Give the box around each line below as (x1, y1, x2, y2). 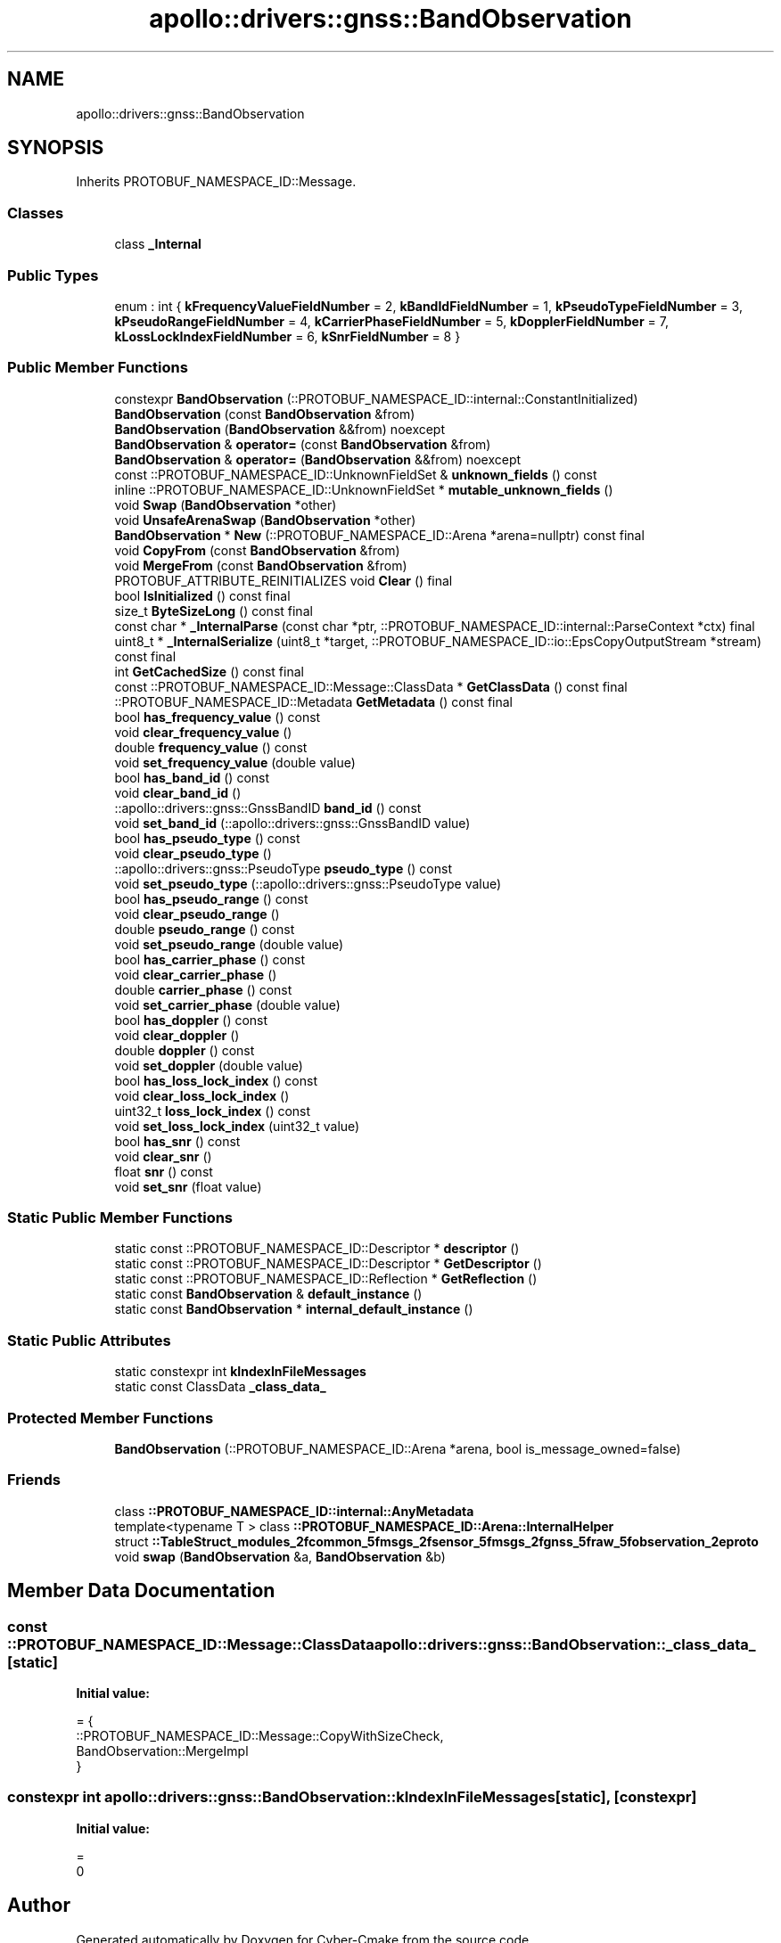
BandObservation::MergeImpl (76, 1742, 249, 1759)
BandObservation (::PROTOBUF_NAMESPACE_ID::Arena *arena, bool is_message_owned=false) (114, 1440, 681, 1456)
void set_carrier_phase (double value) (114, 996, 341, 1012)
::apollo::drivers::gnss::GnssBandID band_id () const (114, 799, 422, 816)
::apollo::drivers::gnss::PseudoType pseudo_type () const (114, 860, 452, 876)
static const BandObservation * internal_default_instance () (114, 1301, 473, 1317)
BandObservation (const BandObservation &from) (114, 406, 415, 422)
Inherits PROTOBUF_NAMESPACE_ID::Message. (76, 174, 357, 190)
